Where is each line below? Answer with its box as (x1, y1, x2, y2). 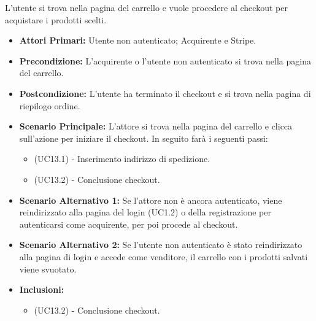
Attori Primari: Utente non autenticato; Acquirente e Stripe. (19, 34, 256, 47)
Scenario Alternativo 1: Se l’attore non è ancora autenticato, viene (19, 193, 282, 206)
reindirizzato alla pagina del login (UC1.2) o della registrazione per (19, 206, 271, 219)
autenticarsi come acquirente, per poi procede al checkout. (19, 217, 238, 230)
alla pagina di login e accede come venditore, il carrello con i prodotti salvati (19, 250, 308, 263)
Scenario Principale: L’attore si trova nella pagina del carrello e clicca (19, 120, 293, 133)
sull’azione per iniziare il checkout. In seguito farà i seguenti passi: (19, 131, 268, 144)
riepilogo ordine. (19, 99, 80, 112)
